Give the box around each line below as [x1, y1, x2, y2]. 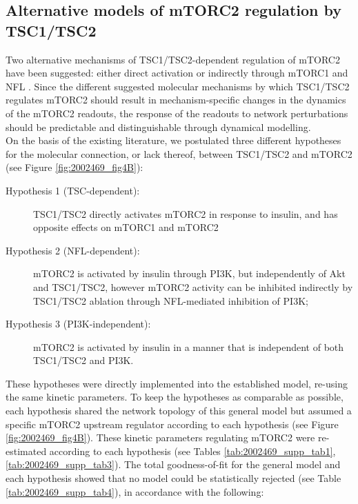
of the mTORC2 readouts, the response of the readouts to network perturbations [6, 105, 348, 120]
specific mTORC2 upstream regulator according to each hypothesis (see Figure [6, 416, 339, 431]
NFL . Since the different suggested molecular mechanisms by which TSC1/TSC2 [6, 79, 350, 93]
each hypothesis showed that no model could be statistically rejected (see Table [6, 471, 341, 485]
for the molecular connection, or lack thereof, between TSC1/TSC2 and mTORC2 [6, 146, 352, 161]
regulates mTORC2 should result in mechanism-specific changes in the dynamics [6, 92, 346, 107]
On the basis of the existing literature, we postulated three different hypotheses [6, 133, 341, 148]
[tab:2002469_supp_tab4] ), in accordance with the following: [6, 484, 264, 498]
